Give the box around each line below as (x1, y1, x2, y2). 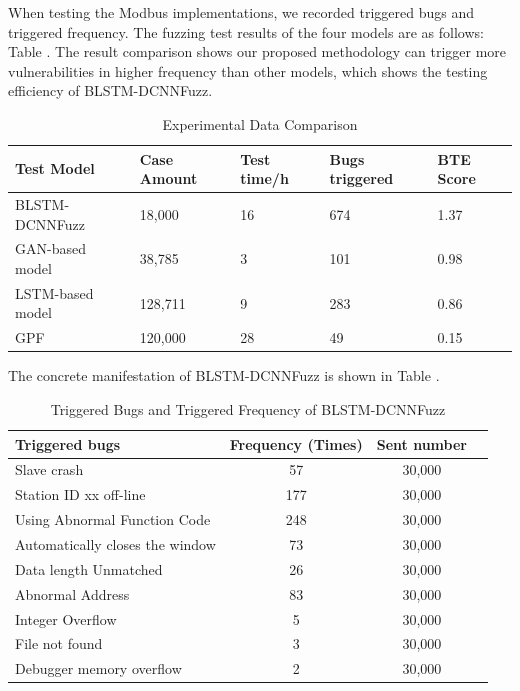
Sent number (376, 433, 467, 454)
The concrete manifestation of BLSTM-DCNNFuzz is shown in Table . (8, 365, 440, 386)
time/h (240, 168, 289, 189)
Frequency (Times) (229, 433, 363, 454)
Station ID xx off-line (15, 484, 146, 505)
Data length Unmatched (15, 558, 163, 579)
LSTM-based (15, 282, 94, 303)
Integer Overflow (15, 608, 117, 629)
